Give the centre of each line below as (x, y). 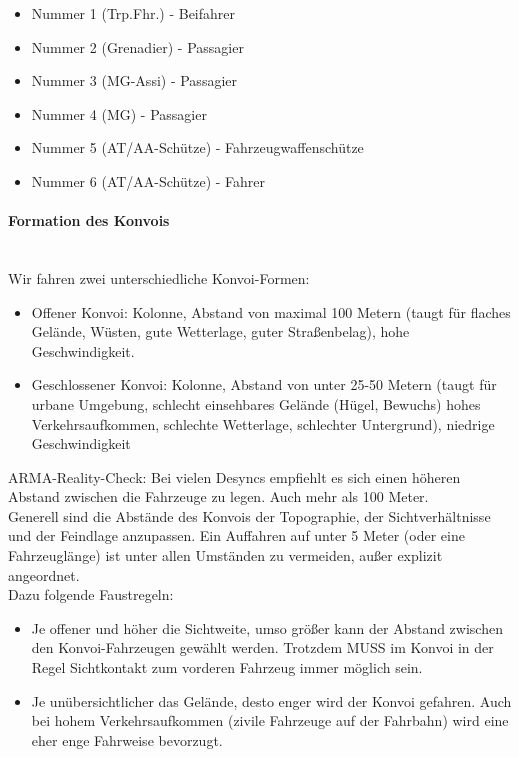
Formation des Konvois (89, 220)
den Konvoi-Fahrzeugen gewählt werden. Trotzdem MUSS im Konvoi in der (262, 647)
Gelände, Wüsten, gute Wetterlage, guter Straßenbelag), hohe (220, 331)
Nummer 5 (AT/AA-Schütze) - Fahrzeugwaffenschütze (197, 147)
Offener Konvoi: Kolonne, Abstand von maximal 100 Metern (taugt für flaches (271, 311)
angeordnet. (44, 574)
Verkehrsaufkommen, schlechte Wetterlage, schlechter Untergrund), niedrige (263, 423)
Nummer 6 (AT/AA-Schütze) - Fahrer (148, 180)
